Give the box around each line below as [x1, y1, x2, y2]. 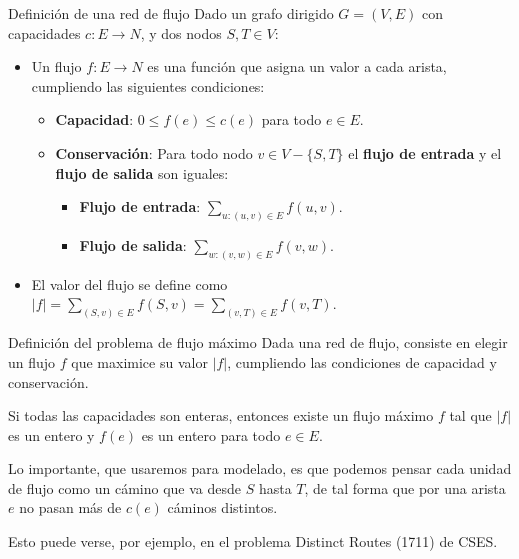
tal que [449, 405, 492, 426]
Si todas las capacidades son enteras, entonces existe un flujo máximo [8, 405, 434, 426]
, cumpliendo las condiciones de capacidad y [227, 351, 497, 372]
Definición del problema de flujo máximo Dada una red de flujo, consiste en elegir [8, 332, 508, 353]
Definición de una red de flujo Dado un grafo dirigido [8, 3, 334, 23]
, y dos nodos [140, 22, 222, 43]
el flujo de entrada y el [348, 142, 502, 163]
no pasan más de [19, 497, 122, 518]
